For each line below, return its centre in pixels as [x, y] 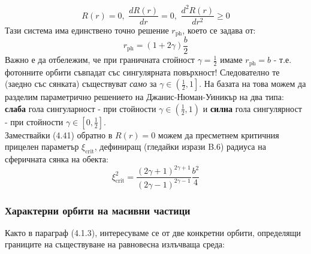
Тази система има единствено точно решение [87, 30]
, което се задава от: [219, 30]
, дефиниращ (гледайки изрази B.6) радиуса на [180, 146]
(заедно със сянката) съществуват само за [81, 84]
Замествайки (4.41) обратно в [59, 134]
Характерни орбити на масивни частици [98, 210]
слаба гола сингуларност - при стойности [81, 108]
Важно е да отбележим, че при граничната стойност [100, 60]
